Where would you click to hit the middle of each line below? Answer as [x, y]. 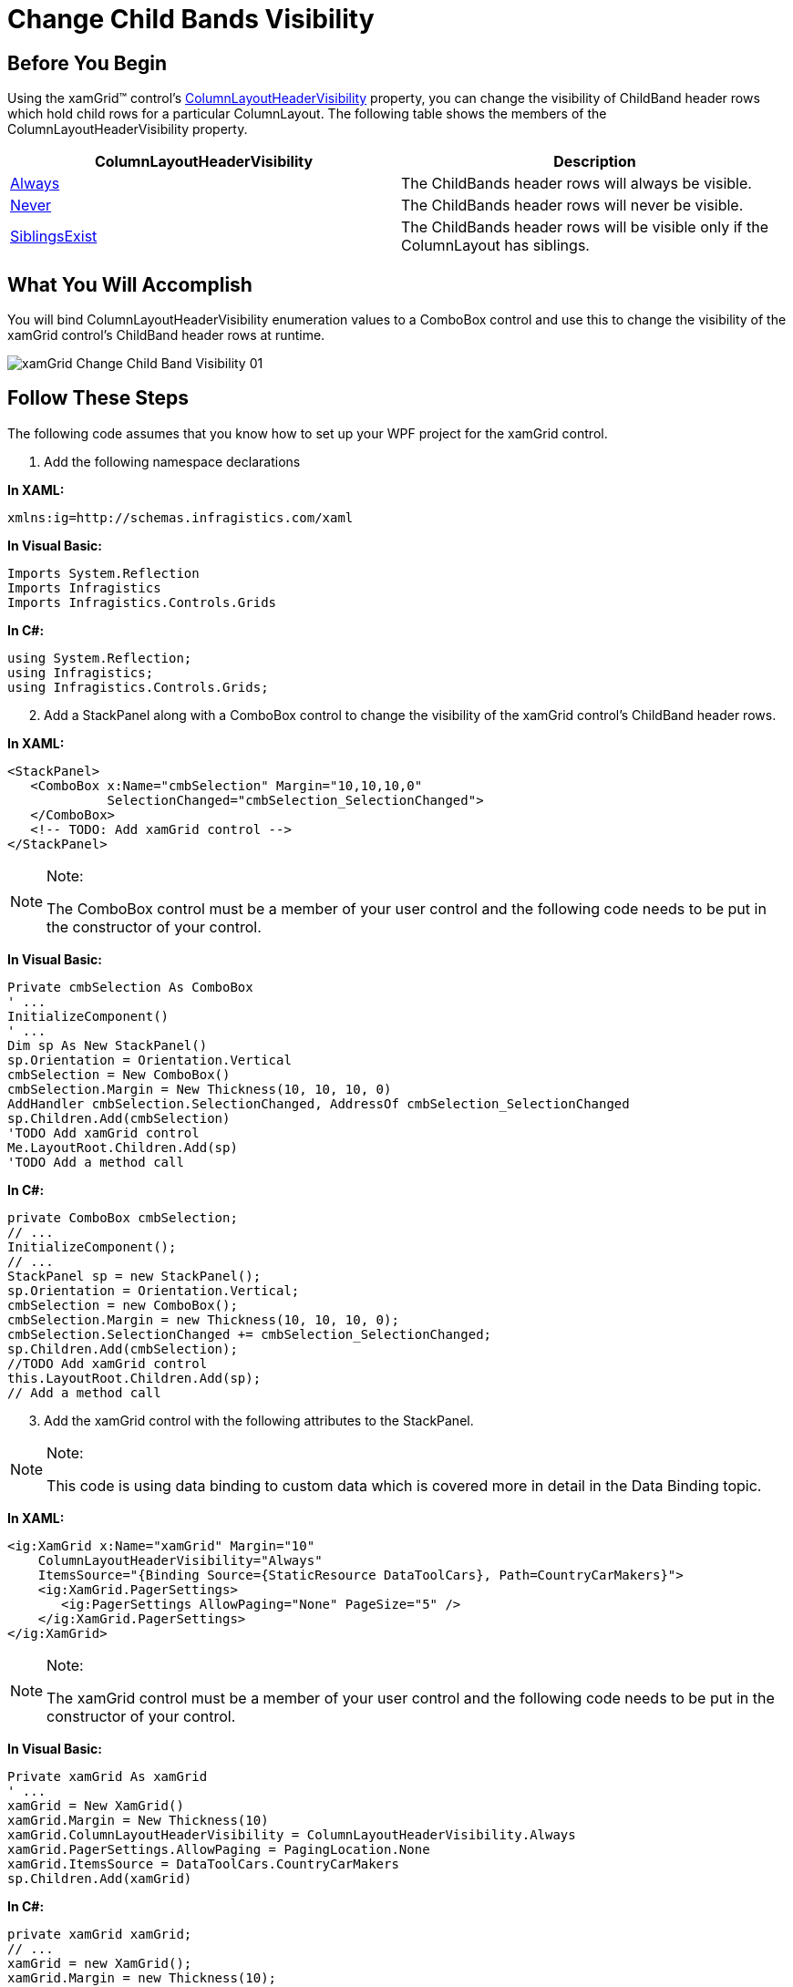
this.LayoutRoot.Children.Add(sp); [134, 1378]
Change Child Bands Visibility [191, 19]
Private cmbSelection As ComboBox [130, 987]
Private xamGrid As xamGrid [108, 1776]
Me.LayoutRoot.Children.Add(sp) [123, 1147]
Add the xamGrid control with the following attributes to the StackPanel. [259, 1420]
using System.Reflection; [100, 658]
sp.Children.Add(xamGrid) [100, 1878]
